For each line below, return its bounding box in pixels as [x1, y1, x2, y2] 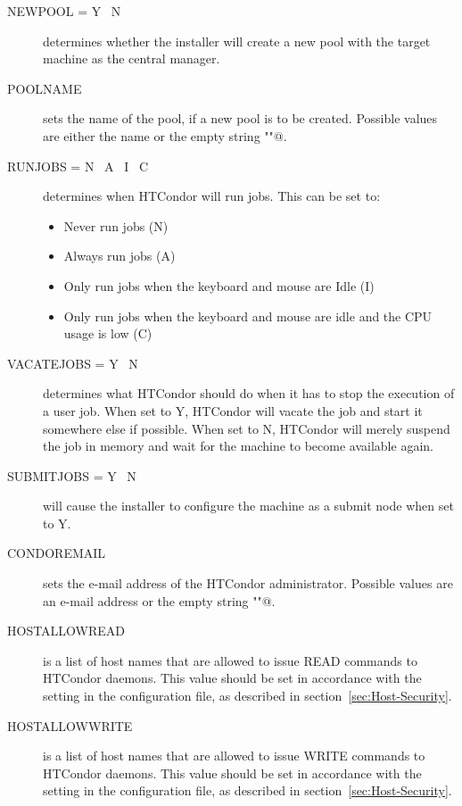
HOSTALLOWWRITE [7, 716, 133, 735]
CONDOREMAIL [7, 544, 106, 562]
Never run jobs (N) [63, 216, 169, 235]
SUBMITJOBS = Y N [7, 466, 136, 485]
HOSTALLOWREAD [7, 621, 126, 640]
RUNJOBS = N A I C [7, 156, 149, 175]
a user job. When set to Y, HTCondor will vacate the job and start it [43, 401, 423, 420]
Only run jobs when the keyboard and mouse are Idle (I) [63, 276, 375, 295]
